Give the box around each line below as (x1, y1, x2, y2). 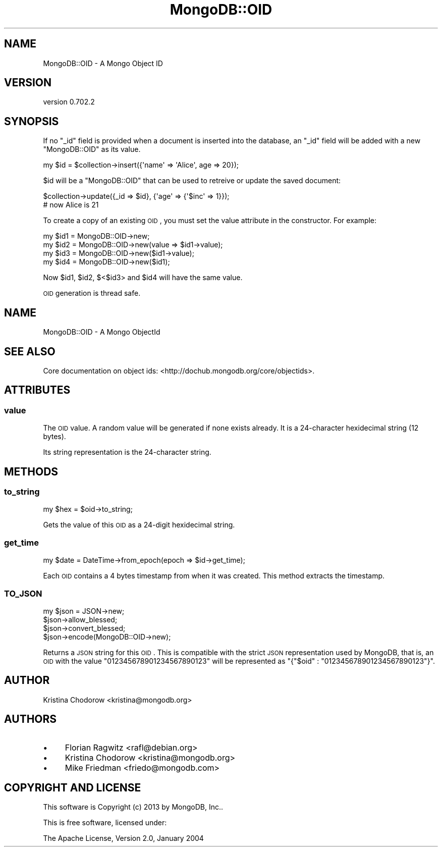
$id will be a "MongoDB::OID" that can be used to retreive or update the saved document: (43, 176, 341, 185)
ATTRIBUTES (4, 384, 71, 397)
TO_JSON (4, 588, 42, 599)
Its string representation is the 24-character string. (43, 448, 211, 457)
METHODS (4, 465, 59, 478)
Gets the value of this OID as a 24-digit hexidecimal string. (43, 520, 235, 529)
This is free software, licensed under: (43, 818, 167, 827)
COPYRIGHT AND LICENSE (4, 781, 141, 794)
